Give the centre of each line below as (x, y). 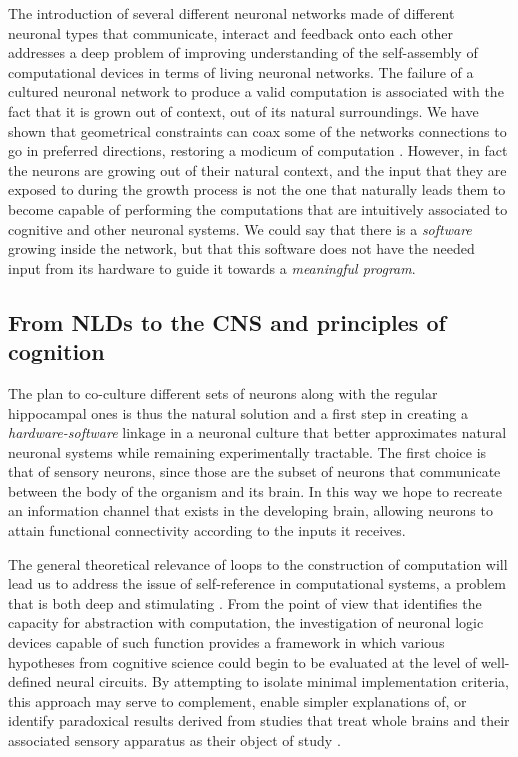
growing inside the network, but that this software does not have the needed (241, 248)
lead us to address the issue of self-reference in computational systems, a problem (257, 583)
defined (30, 681)
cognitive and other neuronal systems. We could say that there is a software (240, 228)
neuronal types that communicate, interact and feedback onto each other (231, 32)
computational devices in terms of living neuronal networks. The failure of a (241, 71)
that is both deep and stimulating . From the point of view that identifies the (245, 602)
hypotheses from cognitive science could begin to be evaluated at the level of (242, 661)
